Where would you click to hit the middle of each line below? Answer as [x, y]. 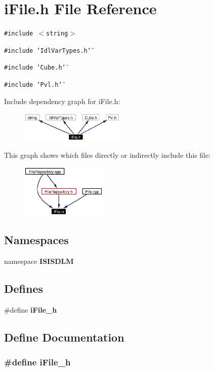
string [57, 34]
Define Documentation [64, 337]
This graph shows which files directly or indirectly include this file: [108, 155]
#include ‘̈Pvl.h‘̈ [33, 85]
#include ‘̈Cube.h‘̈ [35, 68]
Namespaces [36, 240]
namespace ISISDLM [39, 261]
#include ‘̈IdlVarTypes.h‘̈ [48, 50]
